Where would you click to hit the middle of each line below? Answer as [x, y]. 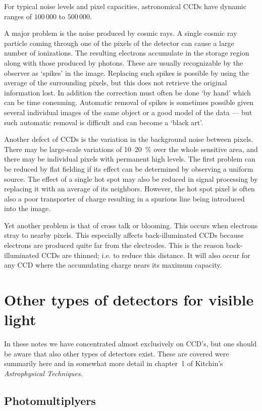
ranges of [18, 16]
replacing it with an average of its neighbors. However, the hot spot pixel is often [129, 189]
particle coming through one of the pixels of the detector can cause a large [119, 43]
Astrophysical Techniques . [43, 373]
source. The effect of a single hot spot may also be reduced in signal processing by [131, 178]
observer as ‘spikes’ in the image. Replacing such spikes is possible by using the [126, 72]
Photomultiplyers [50, 400]
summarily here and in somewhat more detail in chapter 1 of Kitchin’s [114, 363]
